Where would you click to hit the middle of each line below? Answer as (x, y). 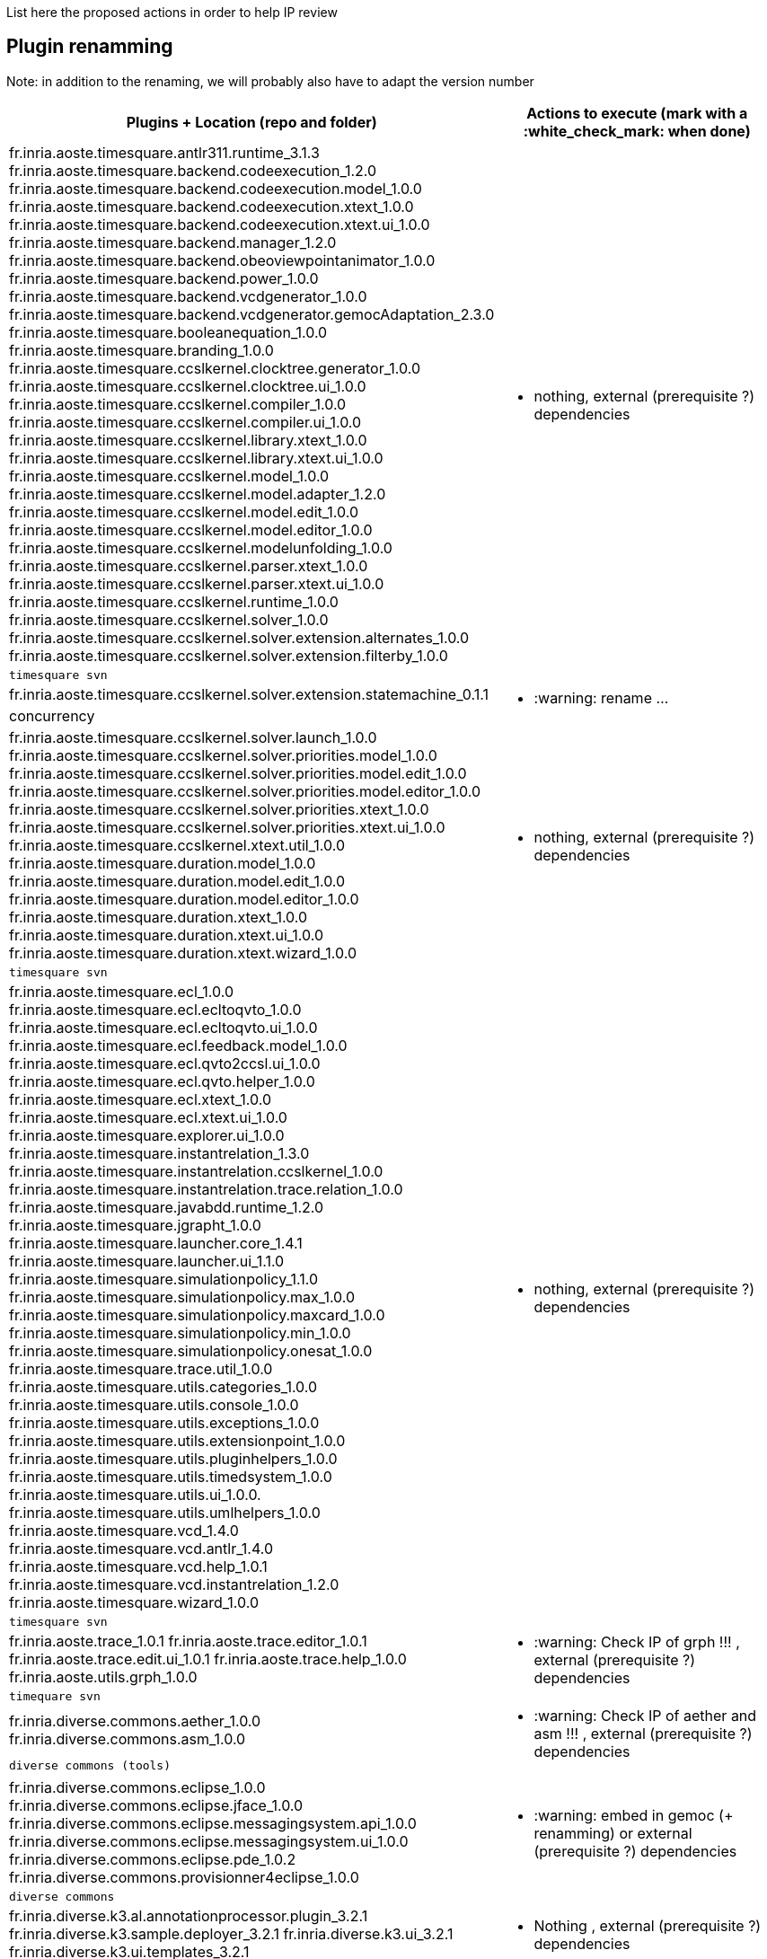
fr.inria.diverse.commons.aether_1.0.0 (135, 1721)
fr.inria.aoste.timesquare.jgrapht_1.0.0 (135, 1225)
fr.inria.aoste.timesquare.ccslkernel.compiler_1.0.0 (178, 404)
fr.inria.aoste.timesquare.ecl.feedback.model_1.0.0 (178, 1045)
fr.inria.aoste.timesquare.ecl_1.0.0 (122, 991)
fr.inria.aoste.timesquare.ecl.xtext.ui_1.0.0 (148, 1117)
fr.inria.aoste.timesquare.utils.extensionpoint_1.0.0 (177, 1440)
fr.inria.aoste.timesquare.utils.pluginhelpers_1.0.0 (173, 1458)
